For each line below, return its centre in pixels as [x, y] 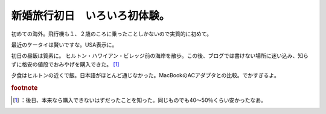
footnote [24, 87]
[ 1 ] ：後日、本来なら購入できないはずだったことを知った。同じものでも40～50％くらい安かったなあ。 [140, 100]
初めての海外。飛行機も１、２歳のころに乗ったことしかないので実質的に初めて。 [112, 34]
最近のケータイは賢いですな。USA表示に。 [64, 45]
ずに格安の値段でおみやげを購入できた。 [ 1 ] [65, 64]
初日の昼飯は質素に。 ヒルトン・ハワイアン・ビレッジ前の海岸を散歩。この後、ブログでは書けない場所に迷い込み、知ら [160, 56]
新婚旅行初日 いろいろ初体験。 [91, 16]
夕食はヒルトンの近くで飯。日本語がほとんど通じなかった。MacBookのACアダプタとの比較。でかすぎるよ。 [145, 75]
